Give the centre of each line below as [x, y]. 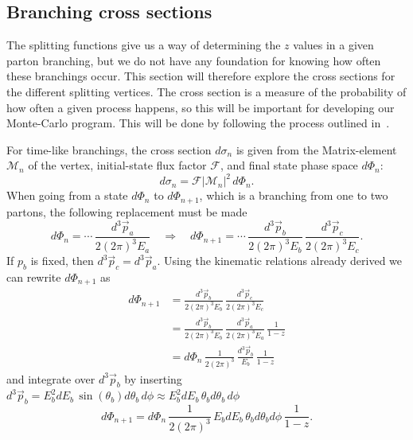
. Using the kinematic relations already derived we [280, 261]
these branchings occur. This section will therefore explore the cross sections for [201, 76]
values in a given [333, 45]
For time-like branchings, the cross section [109, 149]
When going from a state [67, 195]
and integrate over [51, 378]
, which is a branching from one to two [294, 195]
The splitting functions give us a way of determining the [144, 45]
